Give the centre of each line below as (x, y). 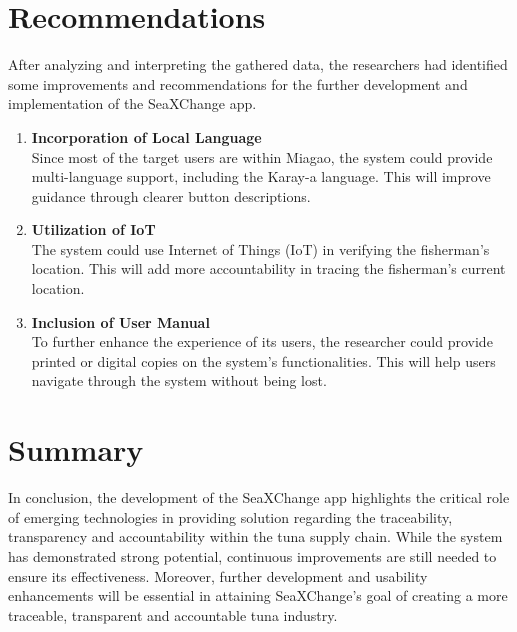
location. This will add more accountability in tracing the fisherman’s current (268, 268)
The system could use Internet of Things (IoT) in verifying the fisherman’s (260, 248)
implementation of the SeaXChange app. (132, 103)
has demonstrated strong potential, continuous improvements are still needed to (252, 555)
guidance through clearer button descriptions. (171, 195)
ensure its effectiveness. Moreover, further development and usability (218, 575)
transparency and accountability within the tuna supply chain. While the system (255, 536)
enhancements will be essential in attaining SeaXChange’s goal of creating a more (258, 595)
